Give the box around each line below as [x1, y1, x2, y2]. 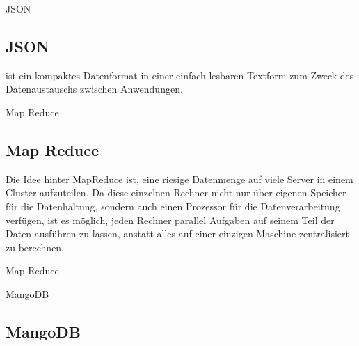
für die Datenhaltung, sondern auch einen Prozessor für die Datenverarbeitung [6, 198, 340, 213]
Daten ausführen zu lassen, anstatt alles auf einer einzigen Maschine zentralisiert [6, 226, 349, 241]
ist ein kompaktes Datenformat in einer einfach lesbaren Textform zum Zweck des [6, 68, 354, 82]
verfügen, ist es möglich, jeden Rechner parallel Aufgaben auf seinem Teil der [6, 212, 335, 227]
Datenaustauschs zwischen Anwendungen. [6, 81, 183, 96]
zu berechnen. [6, 239, 65, 254]
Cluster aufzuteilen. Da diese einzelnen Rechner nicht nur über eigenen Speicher [6, 185, 346, 200]
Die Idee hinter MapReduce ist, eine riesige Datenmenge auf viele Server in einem [6, 171, 353, 186]
